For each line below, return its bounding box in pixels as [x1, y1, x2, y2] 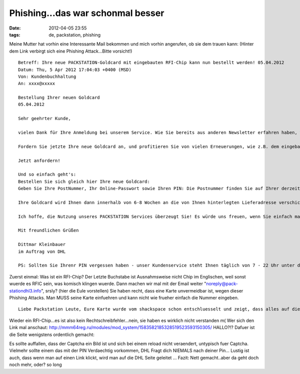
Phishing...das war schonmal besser [9, 7, 164, 18]
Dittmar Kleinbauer [18, 241, 66, 247]
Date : [9, 25, 21, 31]
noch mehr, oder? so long [9, 361, 62, 367]
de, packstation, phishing [48, 31, 101, 37]
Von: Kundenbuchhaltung [18, 73, 76, 79]
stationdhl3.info [9, 287, 41, 293]
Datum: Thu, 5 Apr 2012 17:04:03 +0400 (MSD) [18, 66, 132, 72]
